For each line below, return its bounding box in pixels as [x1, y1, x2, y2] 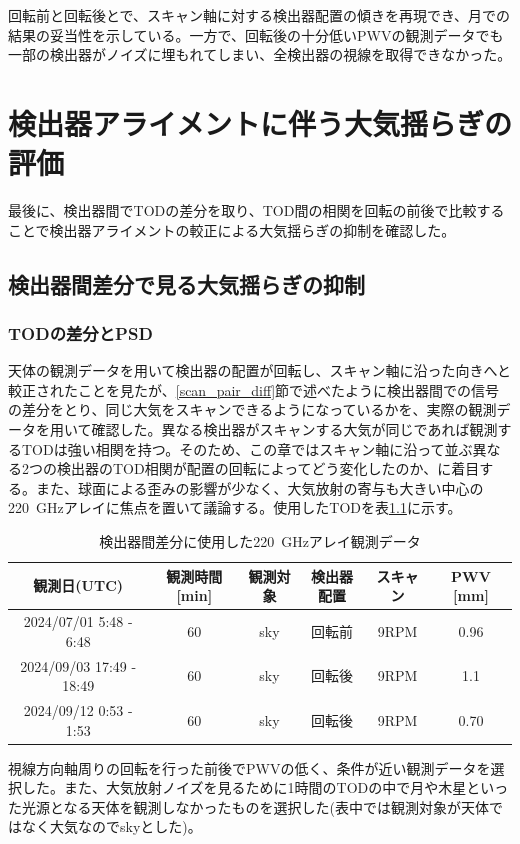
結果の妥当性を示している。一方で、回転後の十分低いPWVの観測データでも [8, 24, 504, 45]
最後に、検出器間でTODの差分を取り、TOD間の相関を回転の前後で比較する [8, 200, 505, 221]
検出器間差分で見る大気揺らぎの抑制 [8, 268, 365, 299]
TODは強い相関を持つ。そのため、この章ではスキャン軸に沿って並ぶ [21, 438, 473, 459]
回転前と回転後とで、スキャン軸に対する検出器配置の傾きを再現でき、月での [8, 5, 511, 25]
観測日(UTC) [33, 575, 124, 596]
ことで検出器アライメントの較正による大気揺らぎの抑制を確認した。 [8, 219, 456, 240]
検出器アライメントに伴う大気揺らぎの [8, 102, 513, 143]
